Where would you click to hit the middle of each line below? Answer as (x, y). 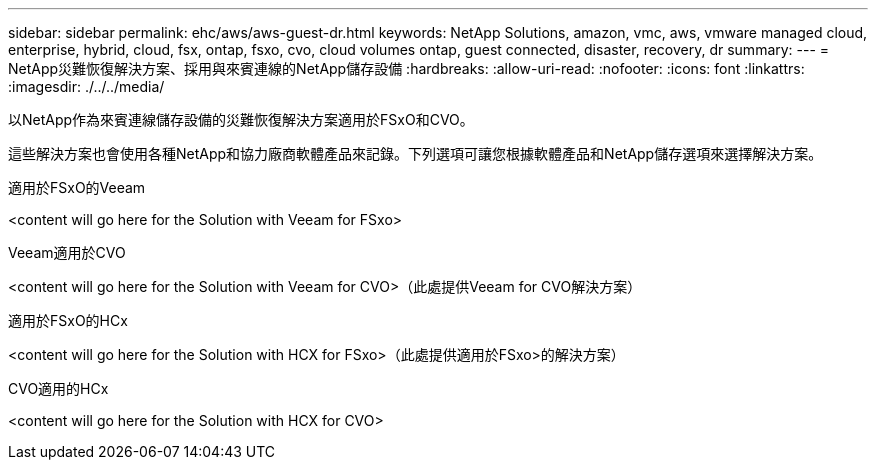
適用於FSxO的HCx (68, 320)
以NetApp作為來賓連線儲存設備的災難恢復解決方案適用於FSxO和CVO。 (241, 119)
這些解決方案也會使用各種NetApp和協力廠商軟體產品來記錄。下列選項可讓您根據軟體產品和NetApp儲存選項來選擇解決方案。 (415, 153)
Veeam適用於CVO (67, 252)
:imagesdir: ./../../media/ (86, 86)
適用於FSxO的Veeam (77, 187)
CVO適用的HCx (58, 388)
